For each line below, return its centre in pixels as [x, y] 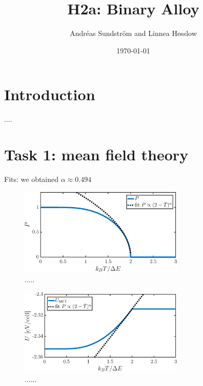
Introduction [50, 94]
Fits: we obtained [32, 179]
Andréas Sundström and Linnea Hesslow [133, 33]
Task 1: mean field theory [96, 154]
